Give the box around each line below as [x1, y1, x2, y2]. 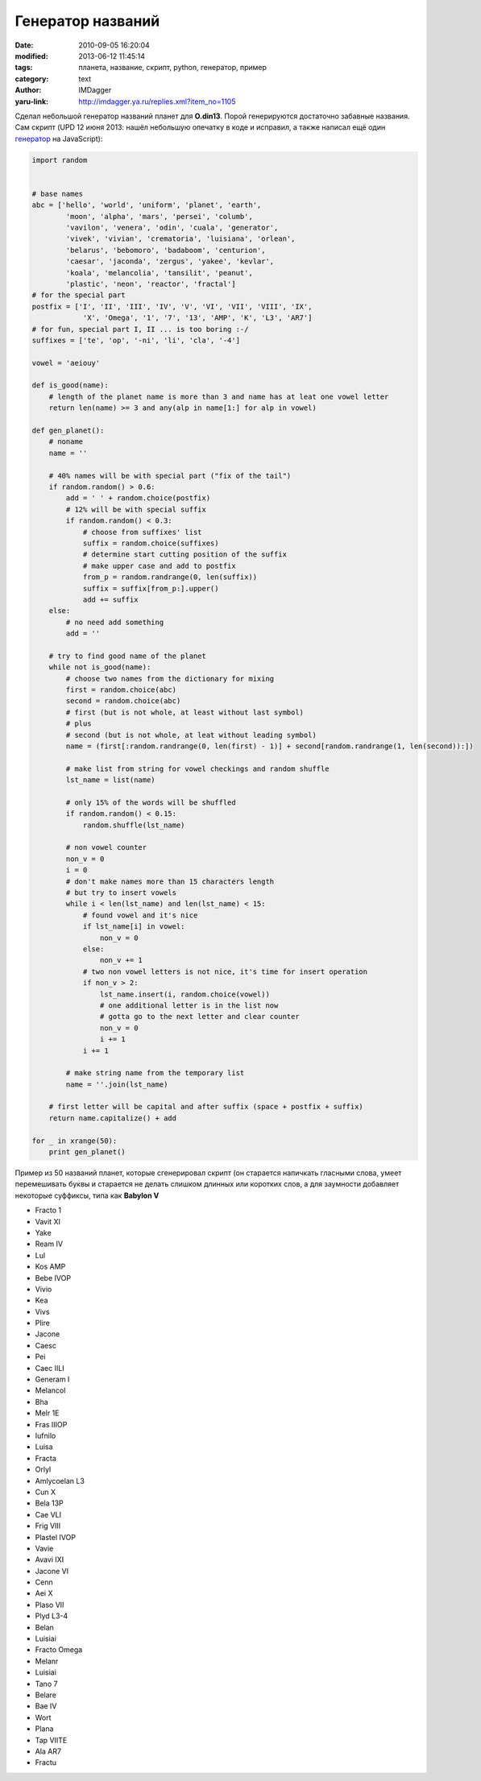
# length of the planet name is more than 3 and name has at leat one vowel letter [48, 391, 389, 401]
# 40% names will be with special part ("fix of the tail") [48, 471, 292, 480]
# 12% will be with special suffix [65, 504, 207, 514]
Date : [15, 40, 34, 50]
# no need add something [65, 617, 164, 627]
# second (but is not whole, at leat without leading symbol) [65, 730, 317, 739]
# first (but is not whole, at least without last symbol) [65, 707, 305, 717]
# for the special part [31, 291, 126, 300]
